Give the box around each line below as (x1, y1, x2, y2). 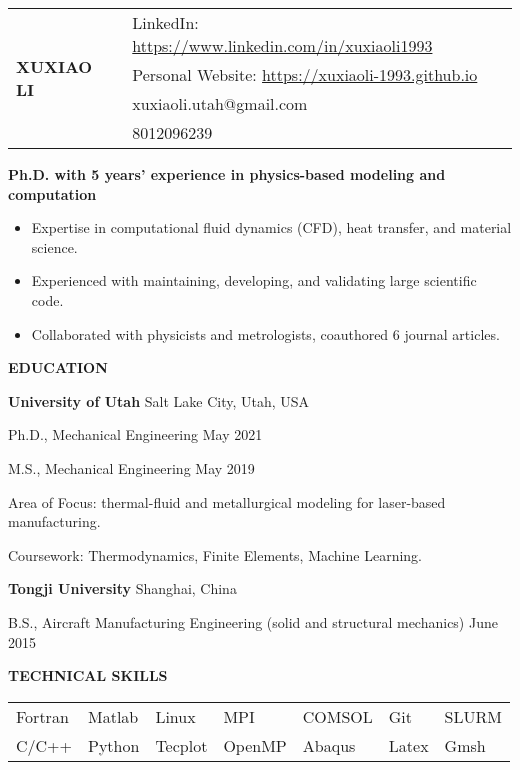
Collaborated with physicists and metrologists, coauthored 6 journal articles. (31, 323, 500, 344)
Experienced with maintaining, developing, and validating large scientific (31, 270, 477, 291)
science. (31, 236, 78, 257)
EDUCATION (8, 357, 108, 378)
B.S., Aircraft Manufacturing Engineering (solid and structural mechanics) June (8, 611, 498, 632)
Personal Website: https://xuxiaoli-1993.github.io (132, 63, 478, 86)
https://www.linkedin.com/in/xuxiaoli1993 (132, 34, 433, 57)
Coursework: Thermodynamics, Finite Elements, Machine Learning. (8, 544, 422, 565)
